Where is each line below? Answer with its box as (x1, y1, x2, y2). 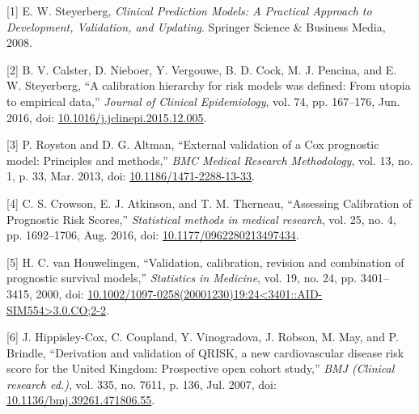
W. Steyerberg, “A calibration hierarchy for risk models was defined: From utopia (6, 77, 411, 94)
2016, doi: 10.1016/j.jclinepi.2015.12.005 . (6, 108, 207, 125)
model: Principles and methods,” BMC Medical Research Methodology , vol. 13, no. (6, 151, 413, 168)
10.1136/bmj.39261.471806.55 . (6, 391, 155, 408)
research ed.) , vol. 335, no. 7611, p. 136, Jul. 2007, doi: (6, 375, 277, 392)
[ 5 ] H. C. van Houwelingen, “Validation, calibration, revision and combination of (6, 253, 404, 270)
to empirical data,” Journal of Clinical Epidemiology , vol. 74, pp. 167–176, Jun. (6, 92, 400, 109)
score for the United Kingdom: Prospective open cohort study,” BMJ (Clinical (6, 360, 395, 377)
